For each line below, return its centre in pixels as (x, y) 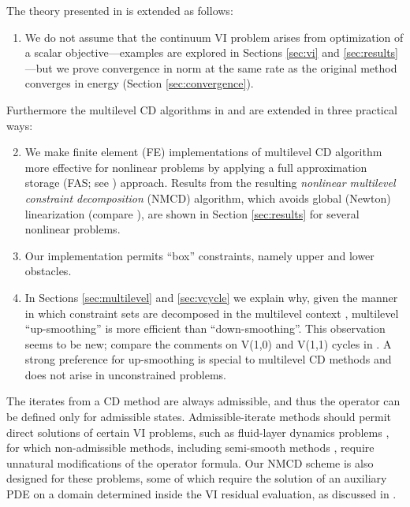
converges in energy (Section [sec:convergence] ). (139, 83)
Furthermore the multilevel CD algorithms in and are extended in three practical (202, 109)
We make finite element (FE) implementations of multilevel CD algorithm (203, 152)
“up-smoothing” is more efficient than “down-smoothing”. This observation (205, 328)
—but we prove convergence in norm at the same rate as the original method (211, 67)
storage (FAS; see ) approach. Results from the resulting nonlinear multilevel (210, 183)
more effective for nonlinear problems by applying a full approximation (196, 167)
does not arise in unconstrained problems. (125, 374)
